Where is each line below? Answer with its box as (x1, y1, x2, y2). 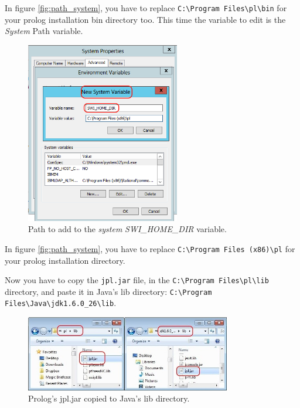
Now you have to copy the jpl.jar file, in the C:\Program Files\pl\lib (5, 274, 269, 286)
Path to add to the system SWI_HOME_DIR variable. (28, 223, 227, 235)
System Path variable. (5, 25, 83, 37)
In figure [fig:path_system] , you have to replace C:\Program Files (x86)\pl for (5, 242, 295, 254)
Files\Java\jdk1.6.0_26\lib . (5, 297, 117, 309)
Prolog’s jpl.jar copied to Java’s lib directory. (28, 392, 190, 404)
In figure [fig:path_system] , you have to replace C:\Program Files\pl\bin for (5, 2, 287, 13)
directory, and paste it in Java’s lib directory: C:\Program (5, 285, 212, 297)
